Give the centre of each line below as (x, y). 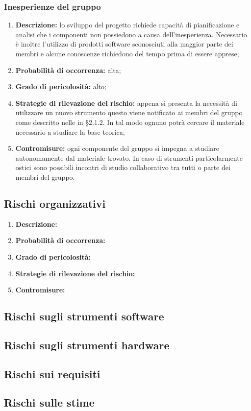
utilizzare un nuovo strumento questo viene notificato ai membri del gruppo (129, 112)
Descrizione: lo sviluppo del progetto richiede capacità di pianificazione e (127, 25)
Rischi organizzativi (55, 203)
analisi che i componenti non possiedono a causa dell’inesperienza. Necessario (131, 34)
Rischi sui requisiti (52, 374)
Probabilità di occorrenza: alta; (68, 70)
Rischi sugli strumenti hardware (87, 345)
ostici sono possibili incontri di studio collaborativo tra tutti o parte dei (123, 167)
